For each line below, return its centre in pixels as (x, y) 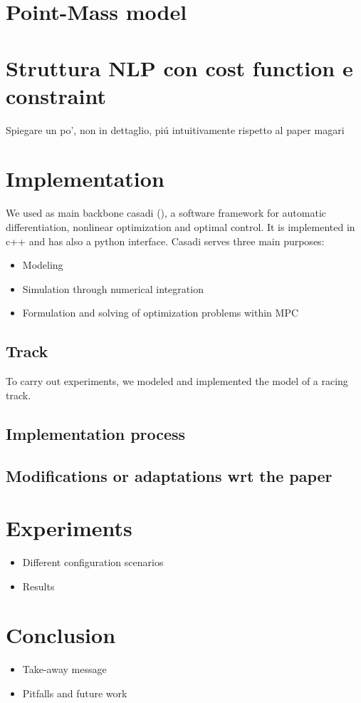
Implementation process (96, 433)
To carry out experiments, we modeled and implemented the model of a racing (177, 381)
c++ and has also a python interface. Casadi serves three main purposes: (165, 241)
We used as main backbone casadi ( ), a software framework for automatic (166, 213)
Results (38, 586)
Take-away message (64, 669)
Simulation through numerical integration (113, 288)
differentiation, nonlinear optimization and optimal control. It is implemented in (180, 227)
